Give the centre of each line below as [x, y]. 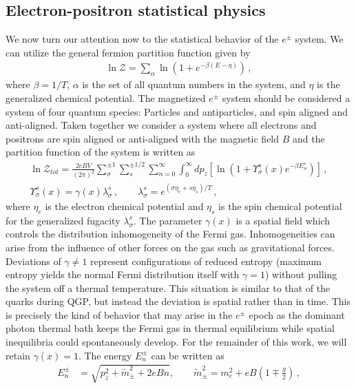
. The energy [105, 355]
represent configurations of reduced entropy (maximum [206, 261]
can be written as [188, 355]
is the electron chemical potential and [124, 206]
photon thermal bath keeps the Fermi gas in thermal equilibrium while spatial [170, 328]
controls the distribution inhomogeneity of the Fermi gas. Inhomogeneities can [170, 234]
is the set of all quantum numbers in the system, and [194, 84]
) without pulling [301, 274]
